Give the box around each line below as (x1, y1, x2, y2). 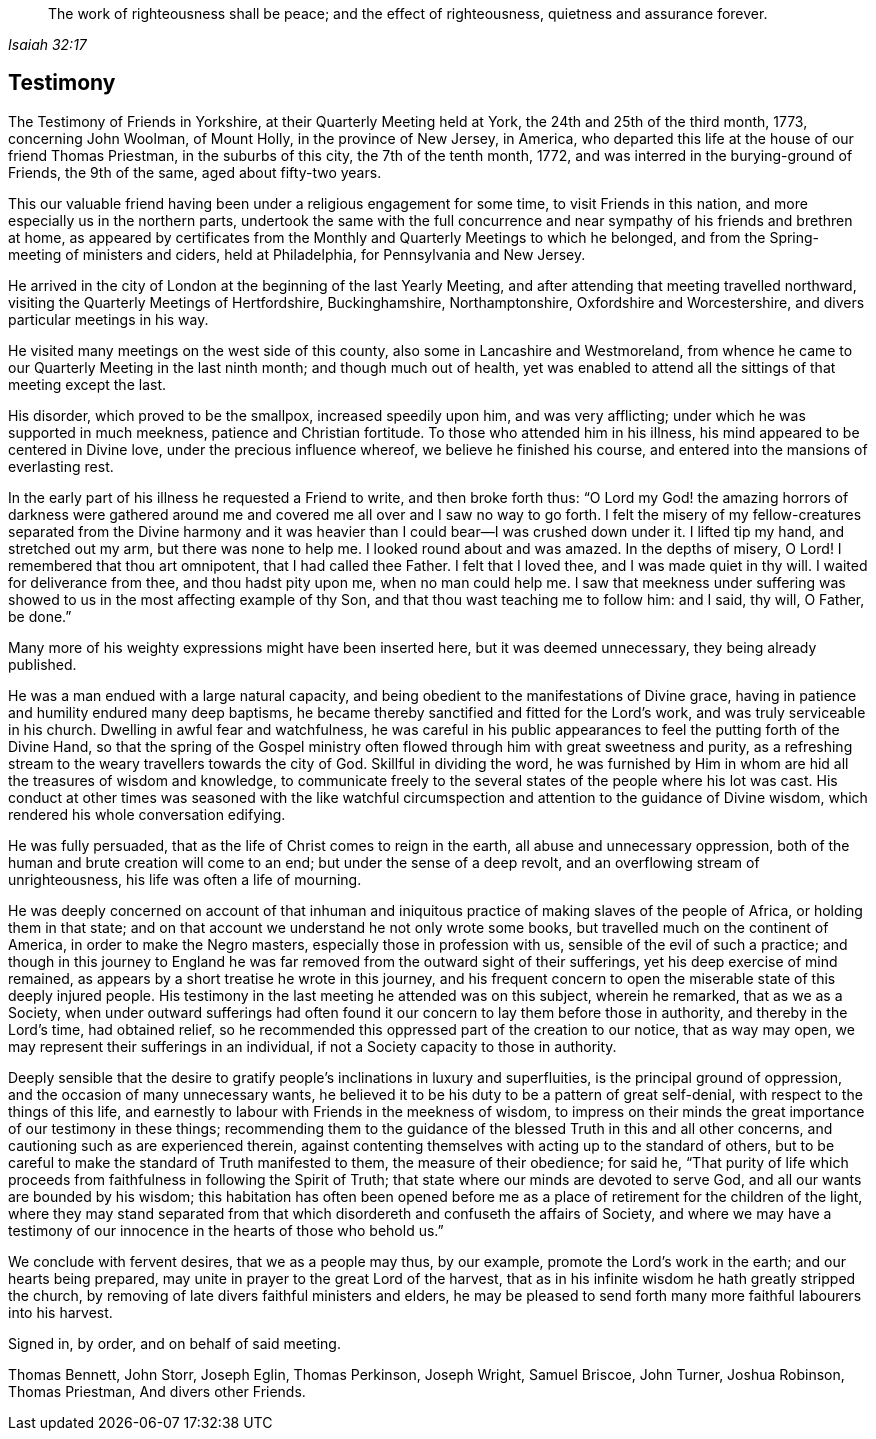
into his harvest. (8, 1303, 113, 1321)
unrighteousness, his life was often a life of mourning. (8, 870, 362, 888)
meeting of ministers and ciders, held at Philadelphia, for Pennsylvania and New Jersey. (8, 245, 586, 263)
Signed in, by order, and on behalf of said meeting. (8, 1334, 341, 1352)
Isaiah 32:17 (8, 36, 87, 53)
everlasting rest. (8, 457, 114, 475)
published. (8, 655, 77, 673)
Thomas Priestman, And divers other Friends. (8, 1382, 306, 1400)
